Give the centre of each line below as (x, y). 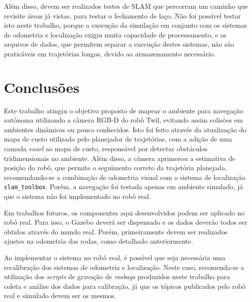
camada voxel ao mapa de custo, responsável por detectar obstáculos (106, 149)
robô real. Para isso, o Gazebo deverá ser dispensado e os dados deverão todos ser (126, 222)
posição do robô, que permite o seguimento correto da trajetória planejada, (116, 168)
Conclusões (42, 87)
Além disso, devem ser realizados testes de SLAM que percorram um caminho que (126, 6)
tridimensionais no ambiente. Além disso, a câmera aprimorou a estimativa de (120, 158)
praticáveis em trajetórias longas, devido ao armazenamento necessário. (110, 53)
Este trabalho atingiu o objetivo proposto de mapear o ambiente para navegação (124, 110)
